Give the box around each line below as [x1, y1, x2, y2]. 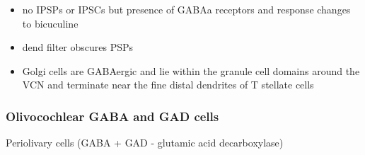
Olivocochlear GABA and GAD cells [6, 107, 219, 125]
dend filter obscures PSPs [22, 40, 134, 54]
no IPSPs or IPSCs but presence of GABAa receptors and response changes [22, 2, 351, 16]
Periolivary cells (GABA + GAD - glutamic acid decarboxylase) [6, 135, 284, 150]
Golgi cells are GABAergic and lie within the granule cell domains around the [22, 63, 360, 78]
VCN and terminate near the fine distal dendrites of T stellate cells [22, 77, 314, 92]
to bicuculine [22, 16, 79, 30]
